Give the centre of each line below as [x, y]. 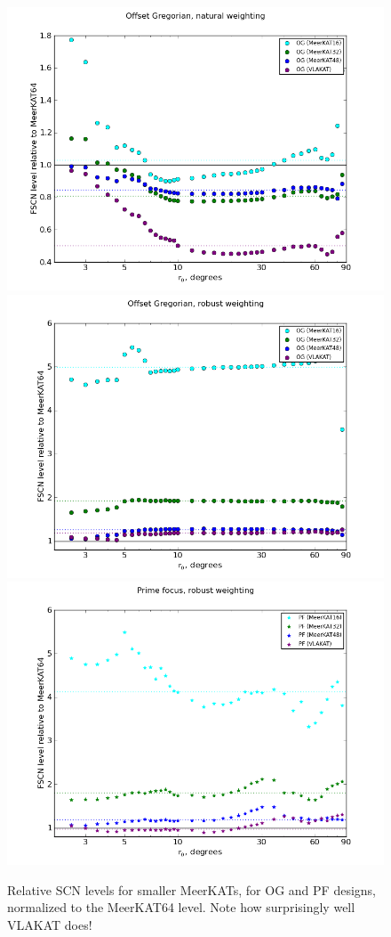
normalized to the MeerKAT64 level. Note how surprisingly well [181, 907]
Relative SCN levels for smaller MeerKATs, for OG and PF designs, [192, 889]
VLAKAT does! [50, 924]
